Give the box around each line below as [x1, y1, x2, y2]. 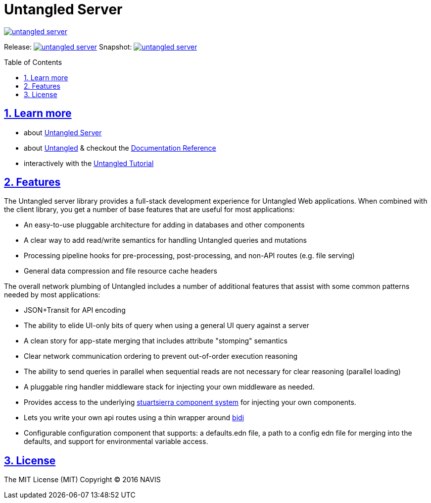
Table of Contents [4, 57, 62, 66]
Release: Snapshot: [4, 42, 132, 51]
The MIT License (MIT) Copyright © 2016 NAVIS [4, 475, 161, 484]
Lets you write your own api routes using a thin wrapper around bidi [24, 413, 244, 422]
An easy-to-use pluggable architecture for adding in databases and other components [24, 221, 305, 229]
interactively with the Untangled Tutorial [24, 159, 154, 168]
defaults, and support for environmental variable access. [24, 437, 208, 446]
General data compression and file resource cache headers [24, 267, 217, 276]
